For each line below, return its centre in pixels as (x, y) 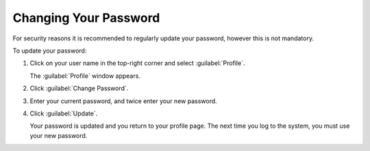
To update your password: (50, 51)
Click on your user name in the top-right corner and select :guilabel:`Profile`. (137, 63)
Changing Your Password (86, 18)
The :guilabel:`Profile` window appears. (85, 76)
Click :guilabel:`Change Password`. (79, 88)
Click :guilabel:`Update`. (64, 113)
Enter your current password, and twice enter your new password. (123, 101)
